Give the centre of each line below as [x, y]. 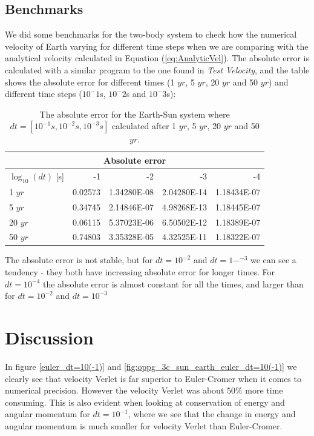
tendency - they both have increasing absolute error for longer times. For [140, 272]
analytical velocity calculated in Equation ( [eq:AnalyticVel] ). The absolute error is [157, 58]
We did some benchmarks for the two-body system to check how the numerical [151, 34]
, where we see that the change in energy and [212, 414]
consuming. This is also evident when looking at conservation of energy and [145, 402]
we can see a [273, 260]
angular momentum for [47, 414]
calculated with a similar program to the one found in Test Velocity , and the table [157, 69]
